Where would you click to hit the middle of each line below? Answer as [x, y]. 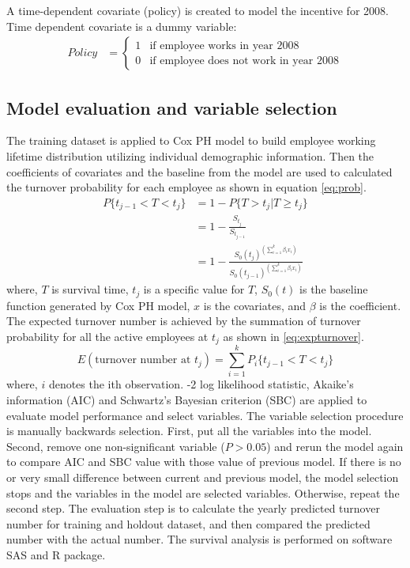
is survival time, [90, 289]
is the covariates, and [255, 305]
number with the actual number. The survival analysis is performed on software [199, 539]
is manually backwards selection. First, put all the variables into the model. [189, 431]
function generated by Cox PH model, [98, 305]
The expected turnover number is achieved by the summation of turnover [184, 321]
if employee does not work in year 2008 [244, 61]
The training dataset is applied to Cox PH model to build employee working [191, 140]
